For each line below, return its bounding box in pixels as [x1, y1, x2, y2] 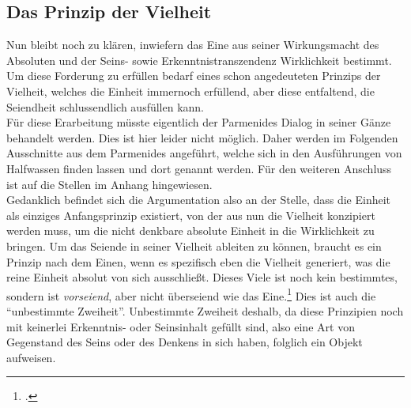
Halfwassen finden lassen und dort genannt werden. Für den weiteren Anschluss [6, 160, 392, 176]
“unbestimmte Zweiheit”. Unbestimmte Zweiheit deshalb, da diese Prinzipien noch [6, 302, 404, 319]
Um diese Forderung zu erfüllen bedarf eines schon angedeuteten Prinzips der [6, 67, 381, 84]
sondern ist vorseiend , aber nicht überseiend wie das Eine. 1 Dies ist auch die [6, 285, 376, 304]
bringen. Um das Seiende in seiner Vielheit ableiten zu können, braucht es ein [6, 237, 382, 254]
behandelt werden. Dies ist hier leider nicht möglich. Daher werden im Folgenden [6, 129, 398, 145]
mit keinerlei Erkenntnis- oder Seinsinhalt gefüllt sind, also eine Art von [6, 318, 355, 334]
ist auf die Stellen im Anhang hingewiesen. [6, 176, 213, 192]
